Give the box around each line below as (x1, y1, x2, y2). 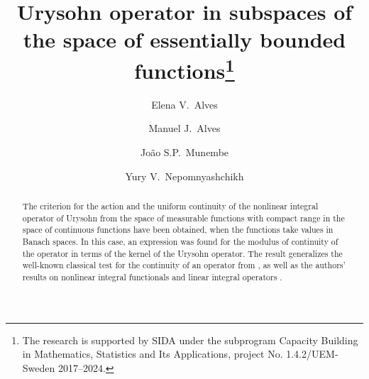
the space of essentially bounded (23, 25, 346, 54)
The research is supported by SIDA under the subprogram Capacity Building (22, 332, 358, 347)
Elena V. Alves (151, 97, 218, 111)
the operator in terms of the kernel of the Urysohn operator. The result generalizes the (22, 247, 343, 259)
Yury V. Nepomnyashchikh (125, 168, 244, 183)
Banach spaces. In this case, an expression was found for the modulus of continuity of (22, 235, 338, 247)
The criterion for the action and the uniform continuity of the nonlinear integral (22, 200, 319, 212)
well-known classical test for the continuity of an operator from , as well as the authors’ (22, 259, 346, 271)
